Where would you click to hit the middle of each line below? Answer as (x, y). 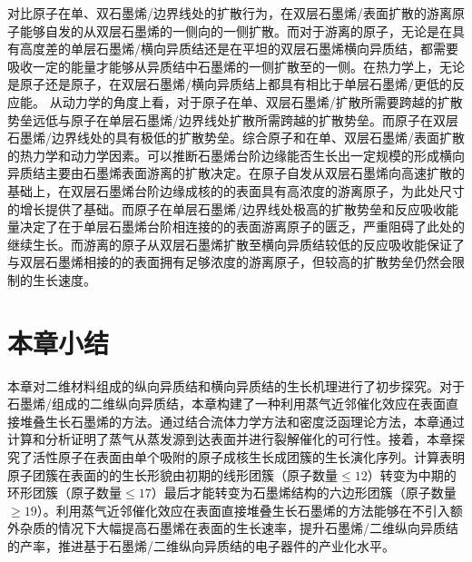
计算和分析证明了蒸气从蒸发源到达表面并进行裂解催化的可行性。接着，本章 (230, 439)
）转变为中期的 (412, 474)
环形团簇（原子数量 (64, 493)
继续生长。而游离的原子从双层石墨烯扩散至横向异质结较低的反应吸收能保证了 (236, 244)
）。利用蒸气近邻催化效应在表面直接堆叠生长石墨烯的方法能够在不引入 (243, 510)
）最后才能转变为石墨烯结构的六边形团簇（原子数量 (304, 493)
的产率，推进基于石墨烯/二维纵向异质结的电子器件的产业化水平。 (201, 545)
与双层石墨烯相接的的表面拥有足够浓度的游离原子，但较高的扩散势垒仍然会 (230, 262)
